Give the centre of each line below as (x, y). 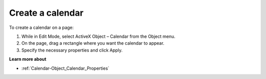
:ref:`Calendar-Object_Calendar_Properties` (65, 68)
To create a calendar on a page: (41, 27)
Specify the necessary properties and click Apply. (72, 50)
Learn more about (28, 59)
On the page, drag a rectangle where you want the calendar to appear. (93, 43)
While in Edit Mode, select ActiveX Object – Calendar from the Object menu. (99, 36)
